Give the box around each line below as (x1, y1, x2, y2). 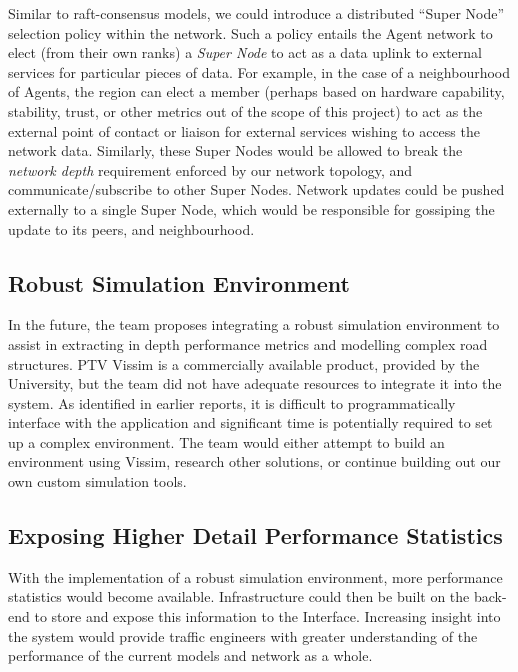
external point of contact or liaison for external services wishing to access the (8, 120, 480, 141)
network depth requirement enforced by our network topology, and (8, 159, 413, 180)
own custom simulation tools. (8, 471, 187, 492)
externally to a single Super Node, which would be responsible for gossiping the (8, 198, 495, 219)
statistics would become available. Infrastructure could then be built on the (8, 586, 470, 607)
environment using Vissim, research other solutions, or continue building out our (8, 451, 501, 472)
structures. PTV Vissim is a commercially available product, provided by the (8, 353, 480, 374)
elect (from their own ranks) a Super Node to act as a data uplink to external (8, 42, 482, 63)
